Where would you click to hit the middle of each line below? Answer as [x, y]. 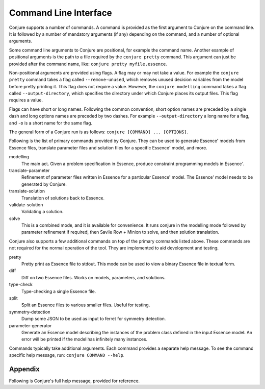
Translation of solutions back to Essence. [63, 198]
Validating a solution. [42, 212]
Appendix [24, 369]
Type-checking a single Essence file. [59, 291]
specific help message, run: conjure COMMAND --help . [67, 355]
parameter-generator [30, 325]
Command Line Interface [61, 13]
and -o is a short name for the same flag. [51, 123]
